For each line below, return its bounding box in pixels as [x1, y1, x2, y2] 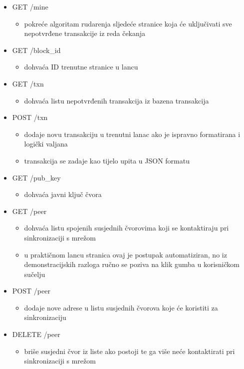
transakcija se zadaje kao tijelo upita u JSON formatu [24, 155, 190, 165]
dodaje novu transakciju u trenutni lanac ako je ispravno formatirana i [24, 128, 241, 139]
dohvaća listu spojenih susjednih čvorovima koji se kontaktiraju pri [24, 222, 229, 233]
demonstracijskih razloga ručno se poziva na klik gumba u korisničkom [24, 259, 240, 269]
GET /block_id [12, 44, 61, 55]
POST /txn [12, 112, 48, 122]
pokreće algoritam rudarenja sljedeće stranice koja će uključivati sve [24, 18, 232, 28]
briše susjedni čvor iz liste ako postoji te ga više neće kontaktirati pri [24, 345, 235, 356]
